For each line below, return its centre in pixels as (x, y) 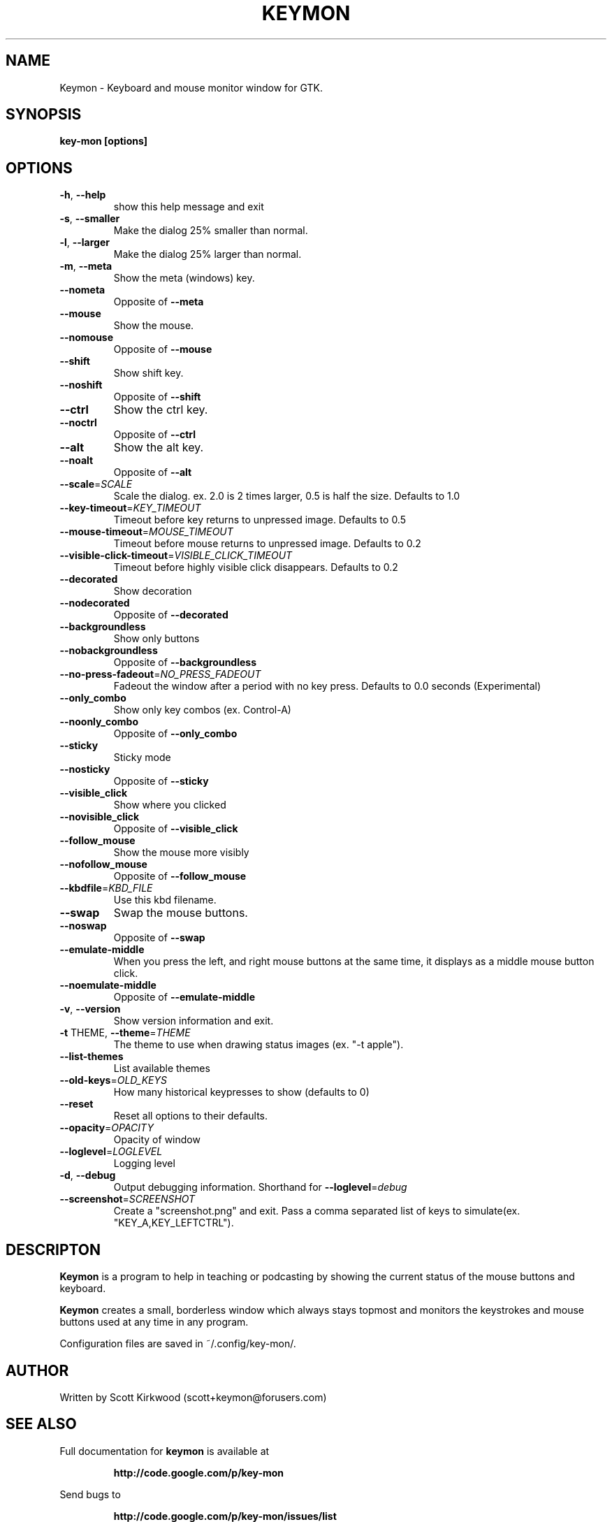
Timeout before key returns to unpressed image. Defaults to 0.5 (260, 520)
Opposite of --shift (157, 397)
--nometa (82, 290)
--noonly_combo (99, 722)
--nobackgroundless (109, 651)
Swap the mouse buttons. (181, 913)
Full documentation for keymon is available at (165, 1451)
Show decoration (153, 591)
